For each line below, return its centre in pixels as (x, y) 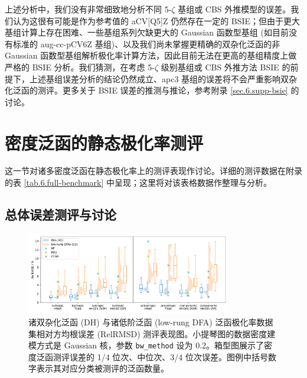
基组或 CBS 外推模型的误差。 (234, 9)
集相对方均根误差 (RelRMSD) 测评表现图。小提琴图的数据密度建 (152, 333)
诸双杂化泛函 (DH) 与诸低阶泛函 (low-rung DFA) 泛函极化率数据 (151, 322)
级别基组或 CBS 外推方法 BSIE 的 (226, 67)
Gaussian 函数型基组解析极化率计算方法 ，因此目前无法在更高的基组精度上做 (151, 55)
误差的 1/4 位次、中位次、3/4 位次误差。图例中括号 (169, 356)
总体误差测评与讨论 (61, 214)
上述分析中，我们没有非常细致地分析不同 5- (88, 9)
